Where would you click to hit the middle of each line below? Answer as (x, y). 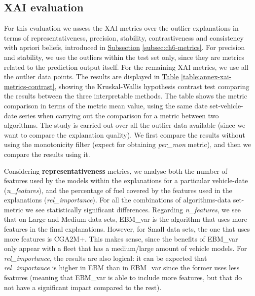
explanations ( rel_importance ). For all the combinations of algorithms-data (117, 200)
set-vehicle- (226, 105)
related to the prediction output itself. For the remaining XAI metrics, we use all (126, 67)
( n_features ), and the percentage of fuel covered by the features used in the (118, 190)
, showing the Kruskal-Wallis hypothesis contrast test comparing (152, 86)
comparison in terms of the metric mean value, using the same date (106, 105)
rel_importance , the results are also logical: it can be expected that (106, 258)
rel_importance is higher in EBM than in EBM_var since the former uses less (122, 268)
